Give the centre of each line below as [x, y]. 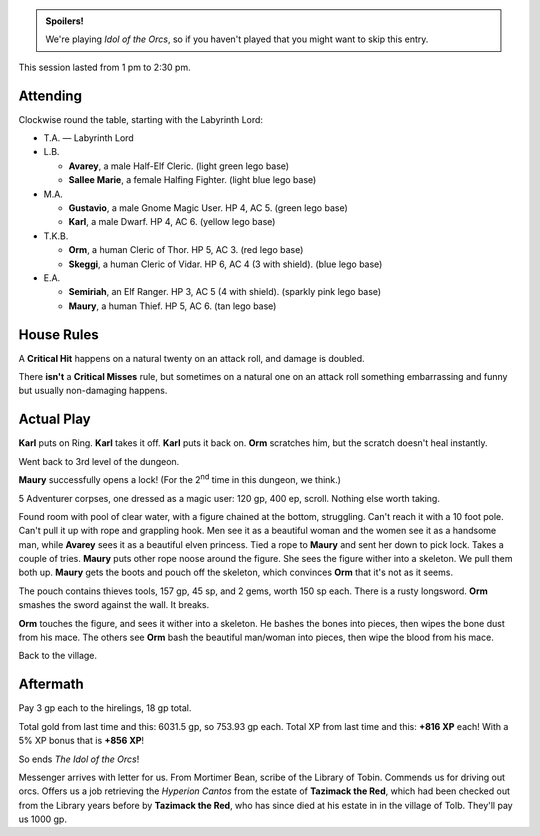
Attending [50, 95]
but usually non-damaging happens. [93, 391]
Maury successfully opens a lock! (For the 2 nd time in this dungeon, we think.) [180, 479]
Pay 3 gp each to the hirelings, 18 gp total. [105, 708]
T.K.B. [56, 236]
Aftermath [51, 684]
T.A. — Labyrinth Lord [88, 138]
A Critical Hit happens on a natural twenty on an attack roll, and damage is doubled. [191, 358]
